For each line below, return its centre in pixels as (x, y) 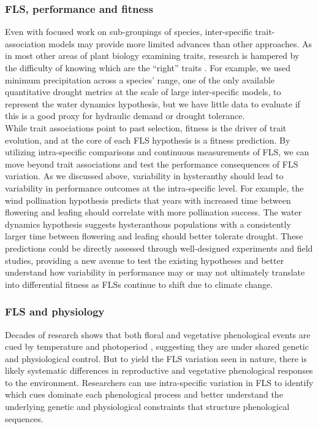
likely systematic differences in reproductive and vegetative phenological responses (159, 370)
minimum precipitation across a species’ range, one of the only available (140, 79)
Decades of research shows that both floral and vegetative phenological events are (158, 334)
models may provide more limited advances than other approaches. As (180, 43)
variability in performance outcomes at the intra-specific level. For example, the (154, 187)
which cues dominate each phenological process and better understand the (144, 394)
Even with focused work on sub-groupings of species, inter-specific (129, 32)
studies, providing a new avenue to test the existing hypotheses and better (145, 260)
